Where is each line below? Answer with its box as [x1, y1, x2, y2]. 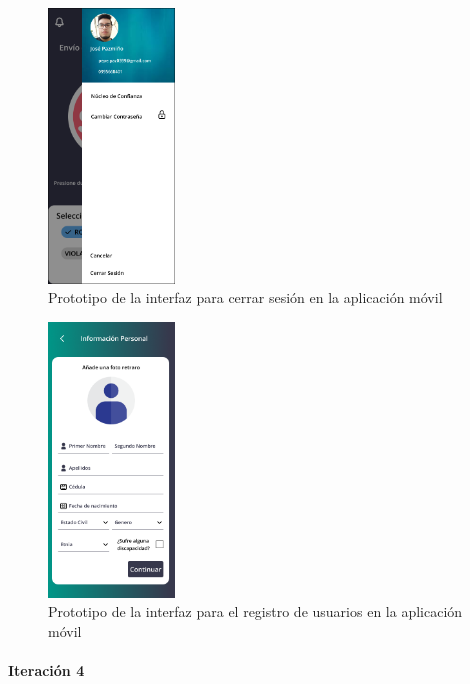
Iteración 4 [8, 660, 85, 681]
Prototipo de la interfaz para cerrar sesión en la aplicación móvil [48, 287, 443, 308]
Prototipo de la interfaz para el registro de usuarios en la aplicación [48, 601, 463, 622]
